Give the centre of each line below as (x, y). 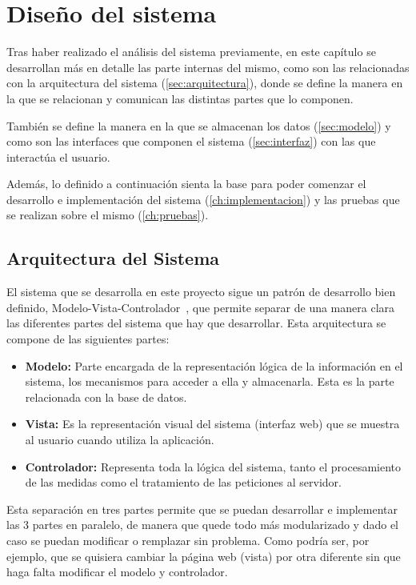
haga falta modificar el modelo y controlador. (117, 572)
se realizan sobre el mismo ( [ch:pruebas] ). (108, 215)
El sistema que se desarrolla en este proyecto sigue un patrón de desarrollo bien (201, 292)
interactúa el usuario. (58, 156)
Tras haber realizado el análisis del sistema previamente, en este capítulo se (191, 52)
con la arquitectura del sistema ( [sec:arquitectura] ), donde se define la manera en (205, 83)
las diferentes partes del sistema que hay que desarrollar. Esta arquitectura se (196, 323)
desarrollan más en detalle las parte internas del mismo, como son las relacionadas (208, 67)
